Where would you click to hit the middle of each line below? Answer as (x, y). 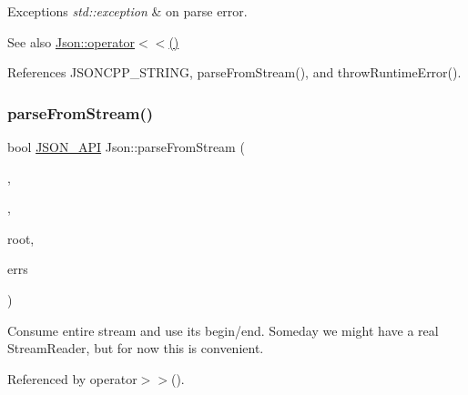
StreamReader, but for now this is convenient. (136, 348)
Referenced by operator (72, 378)
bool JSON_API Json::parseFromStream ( (126, 147)
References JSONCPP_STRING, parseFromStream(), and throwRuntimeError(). (234, 72)
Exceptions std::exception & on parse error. (127, 11)
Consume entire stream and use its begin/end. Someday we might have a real (223, 330)
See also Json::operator (71, 41)
